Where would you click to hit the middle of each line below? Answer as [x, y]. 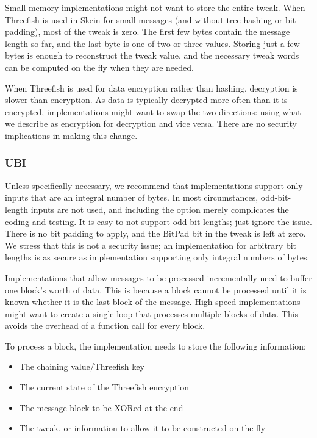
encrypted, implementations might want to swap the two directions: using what [153, 111]
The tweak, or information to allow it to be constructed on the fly [142, 428]
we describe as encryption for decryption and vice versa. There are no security [151, 124]
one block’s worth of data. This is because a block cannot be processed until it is [156, 289]
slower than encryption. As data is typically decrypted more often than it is [146, 100]
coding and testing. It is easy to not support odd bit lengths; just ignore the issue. [158, 221]
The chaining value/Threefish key [82, 366]
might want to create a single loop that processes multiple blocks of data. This [152, 313]
